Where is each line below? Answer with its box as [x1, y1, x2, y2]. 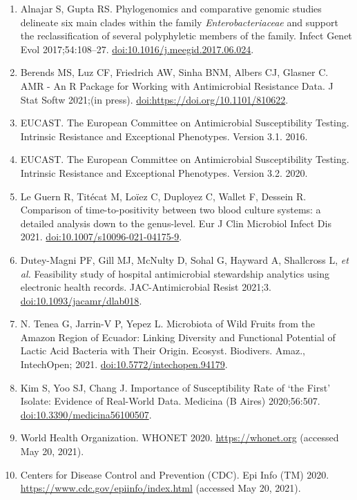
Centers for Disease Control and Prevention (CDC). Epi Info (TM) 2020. [20, 467, 329, 481]
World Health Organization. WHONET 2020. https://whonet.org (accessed [20, 430, 339, 445]
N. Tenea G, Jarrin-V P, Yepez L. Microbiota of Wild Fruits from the [20, 316, 316, 331]
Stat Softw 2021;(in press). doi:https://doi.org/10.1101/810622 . [20, 92, 289, 106]
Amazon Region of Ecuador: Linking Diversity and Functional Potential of [20, 329, 336, 344]
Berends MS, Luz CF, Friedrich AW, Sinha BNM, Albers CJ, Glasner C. [20, 65, 329, 79]
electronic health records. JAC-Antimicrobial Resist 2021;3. [20, 280, 271, 294]
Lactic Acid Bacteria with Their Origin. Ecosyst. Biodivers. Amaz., [20, 343, 305, 358]
